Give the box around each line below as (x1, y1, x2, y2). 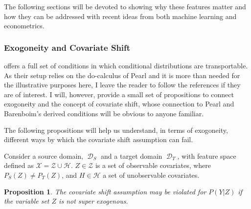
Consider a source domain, (4, 150, 84, 161)
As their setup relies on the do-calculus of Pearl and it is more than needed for (4, 70, 240, 80)
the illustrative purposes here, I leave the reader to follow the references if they (4, 80, 241, 90)
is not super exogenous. (59, 196, 128, 206)
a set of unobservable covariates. (103, 169, 200, 180)
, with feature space (177, 150, 236, 161)
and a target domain (101, 150, 162, 161)
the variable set (4, 196, 49, 206)
